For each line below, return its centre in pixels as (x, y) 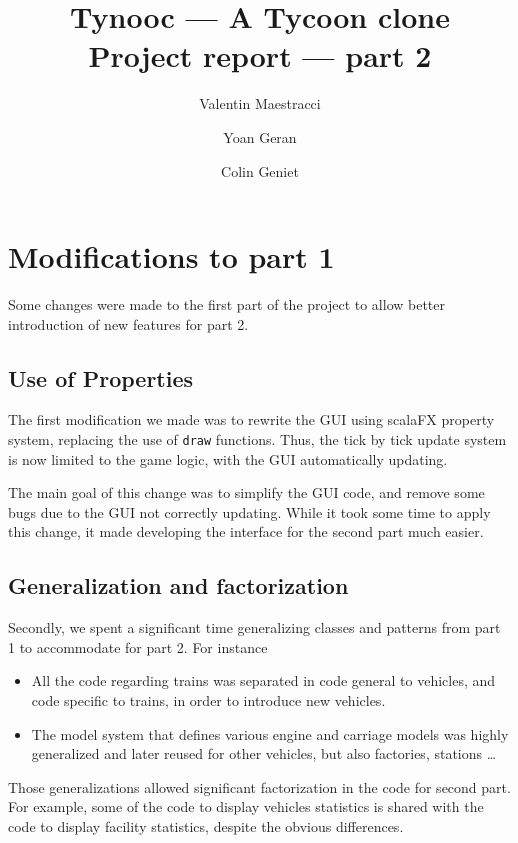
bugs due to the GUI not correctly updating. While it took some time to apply (249, 511)
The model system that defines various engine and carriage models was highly (270, 733)
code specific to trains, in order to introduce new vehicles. (208, 700)
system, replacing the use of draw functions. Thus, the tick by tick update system (257, 439)
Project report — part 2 (260, 55)
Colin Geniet (260, 170)
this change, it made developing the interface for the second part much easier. (246, 531)
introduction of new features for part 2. (128, 323)
